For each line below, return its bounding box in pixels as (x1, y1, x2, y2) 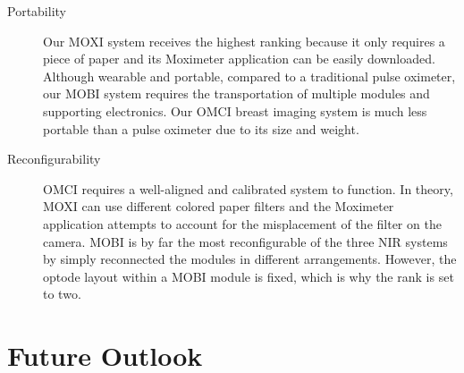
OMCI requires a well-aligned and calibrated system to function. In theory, (43, 179, 453, 198)
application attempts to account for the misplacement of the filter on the (43, 214, 442, 233)
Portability (7, 2, 66, 20)
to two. (43, 284, 81, 303)
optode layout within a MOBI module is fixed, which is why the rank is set (43, 267, 454, 285)
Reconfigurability (7, 149, 101, 168)
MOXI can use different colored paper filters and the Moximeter (43, 197, 394, 216)
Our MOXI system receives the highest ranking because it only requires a (43, 31, 445, 50)
